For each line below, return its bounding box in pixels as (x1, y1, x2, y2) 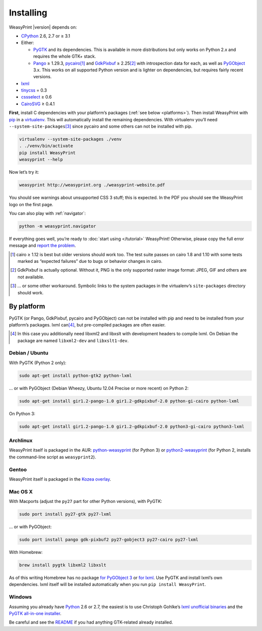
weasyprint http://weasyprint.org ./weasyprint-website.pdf (19, 182, 165, 188)
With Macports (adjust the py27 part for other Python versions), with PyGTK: (9, 499, 163, 504)
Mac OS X (9, 488, 33, 495)
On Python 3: (9, 410, 36, 417)
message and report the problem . (9, 243, 76, 248)
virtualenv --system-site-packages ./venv (19, 136, 122, 142)
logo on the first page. (9, 201, 53, 207)
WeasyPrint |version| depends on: (9, 24, 77, 30)
